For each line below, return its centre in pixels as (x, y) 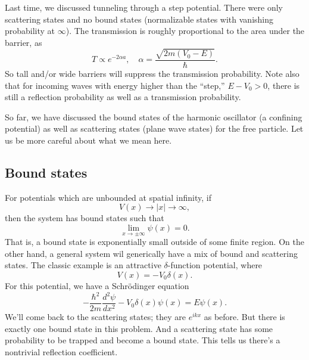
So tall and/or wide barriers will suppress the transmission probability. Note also (152, 73)
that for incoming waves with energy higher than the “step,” (115, 85)
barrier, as (24, 42)
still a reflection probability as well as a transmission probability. (123, 97)
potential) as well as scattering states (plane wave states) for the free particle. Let (154, 128)
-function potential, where (215, 265)
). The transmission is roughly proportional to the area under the (185, 31)
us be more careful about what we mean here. (88, 140)
